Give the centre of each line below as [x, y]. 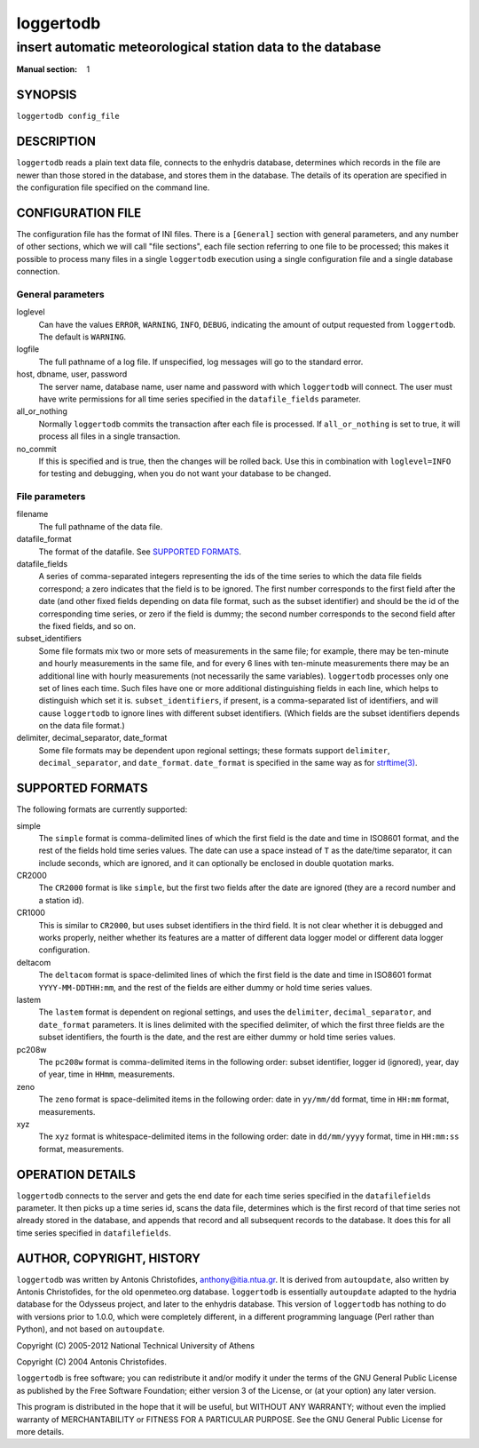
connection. [38, 272]
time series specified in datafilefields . [94, 1233]
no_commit [36, 449]
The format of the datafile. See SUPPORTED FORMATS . [140, 552]
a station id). [61, 900]
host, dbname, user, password [72, 374]
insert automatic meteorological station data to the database [199, 47]
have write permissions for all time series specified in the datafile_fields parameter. [200, 399]
